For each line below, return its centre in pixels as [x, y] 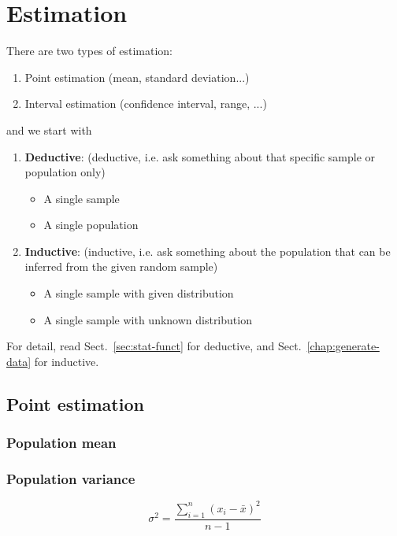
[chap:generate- [343, 346]
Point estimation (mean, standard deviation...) [137, 77]
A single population [91, 225]
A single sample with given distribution [139, 293]
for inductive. [67, 361]
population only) [65, 172]
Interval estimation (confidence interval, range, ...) [146, 104]
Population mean [61, 443]
